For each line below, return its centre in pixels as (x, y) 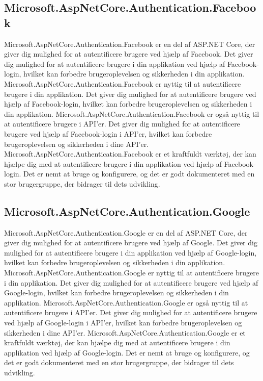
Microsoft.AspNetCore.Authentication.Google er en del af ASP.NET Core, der (126, 232)
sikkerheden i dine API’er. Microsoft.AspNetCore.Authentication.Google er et (125, 332)
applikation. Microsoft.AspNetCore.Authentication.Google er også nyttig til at (126, 302)
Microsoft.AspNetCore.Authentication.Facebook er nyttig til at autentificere (123, 83)
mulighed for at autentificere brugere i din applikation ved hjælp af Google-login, (130, 252)
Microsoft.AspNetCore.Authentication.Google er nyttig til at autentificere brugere (132, 273)
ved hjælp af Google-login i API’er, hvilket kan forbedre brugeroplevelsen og (123, 323)
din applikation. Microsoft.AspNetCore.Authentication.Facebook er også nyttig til (132, 113)
